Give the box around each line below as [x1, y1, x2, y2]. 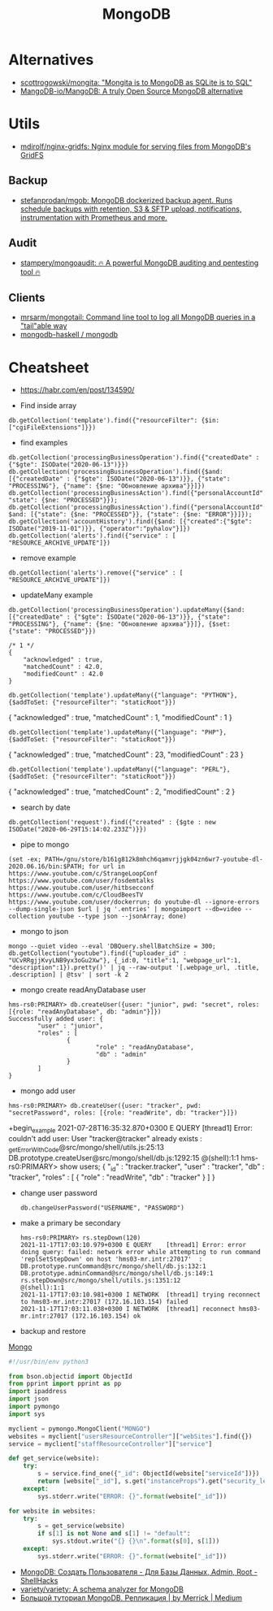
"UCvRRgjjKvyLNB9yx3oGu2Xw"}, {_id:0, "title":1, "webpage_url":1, [8, 957, 242, 965]
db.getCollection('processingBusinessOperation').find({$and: [8, 468, 223, 476]
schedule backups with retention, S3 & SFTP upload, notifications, [19, 204, 242, 214]
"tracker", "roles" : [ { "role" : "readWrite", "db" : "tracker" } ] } [8, 1172, 215, 1182]
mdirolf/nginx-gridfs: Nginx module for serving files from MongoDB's [19, 141, 252, 151]
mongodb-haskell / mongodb [19, 330, 119, 340]
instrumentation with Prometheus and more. [19, 212, 168, 222]
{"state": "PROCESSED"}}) [8, 627, 96, 636]
